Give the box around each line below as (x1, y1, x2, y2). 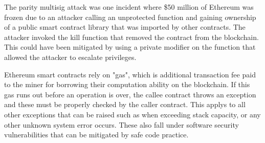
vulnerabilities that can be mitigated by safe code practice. (4, 129, 189, 140)
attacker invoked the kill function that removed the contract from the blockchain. (4, 31, 259, 42)
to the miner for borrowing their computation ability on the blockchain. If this (4, 79, 250, 90)
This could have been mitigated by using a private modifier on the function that (4, 42, 256, 52)
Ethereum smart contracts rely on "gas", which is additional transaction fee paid (4, 69, 256, 79)
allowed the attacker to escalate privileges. (4, 51, 137, 62)
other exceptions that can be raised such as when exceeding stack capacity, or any (4, 109, 261, 119)
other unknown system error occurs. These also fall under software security (4, 119, 239, 130)
